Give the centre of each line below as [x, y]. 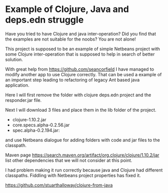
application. [17, 85]
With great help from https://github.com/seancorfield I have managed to [80, 69]
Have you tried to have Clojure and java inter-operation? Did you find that [81, 34]
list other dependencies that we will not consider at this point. [69, 160]
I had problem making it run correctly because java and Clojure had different [84, 170]
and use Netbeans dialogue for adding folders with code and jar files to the [83, 140]
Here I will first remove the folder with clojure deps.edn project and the [78, 95]
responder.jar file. [23, 100]
